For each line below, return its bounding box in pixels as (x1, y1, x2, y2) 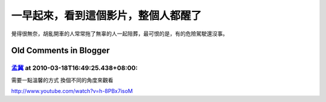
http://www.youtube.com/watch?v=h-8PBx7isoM (11, 88, 133, 95)
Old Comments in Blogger (11, 46, 110, 56)
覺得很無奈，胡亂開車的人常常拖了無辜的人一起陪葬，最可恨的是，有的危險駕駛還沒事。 (11, 30, 228, 37)
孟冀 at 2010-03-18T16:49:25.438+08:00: (11, 64, 138, 72)
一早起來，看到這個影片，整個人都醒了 (11, 9, 202, 22)
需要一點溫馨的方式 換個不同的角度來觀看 (11, 76, 113, 83)
